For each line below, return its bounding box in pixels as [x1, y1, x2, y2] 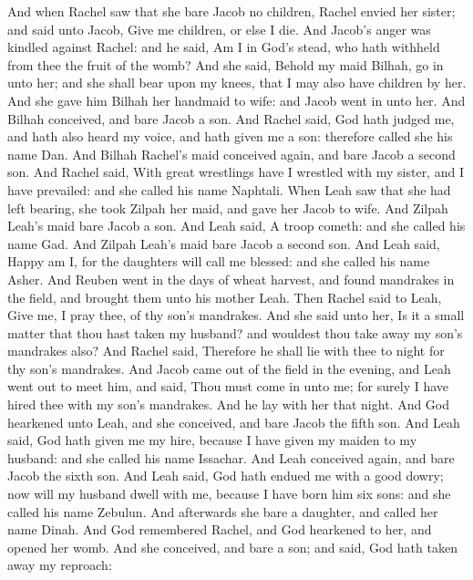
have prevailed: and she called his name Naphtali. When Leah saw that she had [7, 180, 451, 199]
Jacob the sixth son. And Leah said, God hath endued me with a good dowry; [7, 466, 444, 485]
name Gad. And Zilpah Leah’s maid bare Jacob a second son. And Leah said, [7, 233, 440, 253]
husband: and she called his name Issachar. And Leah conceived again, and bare [7, 448, 455, 467]
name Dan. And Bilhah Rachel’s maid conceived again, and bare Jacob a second [7, 144, 456, 163]
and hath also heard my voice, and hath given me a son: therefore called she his [7, 127, 453, 146]
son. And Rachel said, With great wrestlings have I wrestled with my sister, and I [7, 162, 464, 181]
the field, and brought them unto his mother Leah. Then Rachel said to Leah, [7, 287, 442, 306]
